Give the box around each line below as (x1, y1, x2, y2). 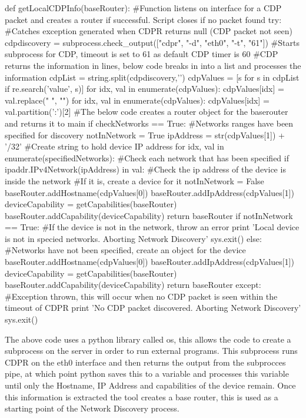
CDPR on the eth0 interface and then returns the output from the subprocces (5, 356, 286, 368)
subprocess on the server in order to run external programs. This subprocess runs (5, 344, 298, 357)
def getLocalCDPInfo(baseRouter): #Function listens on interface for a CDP (5, 2, 282, 14)
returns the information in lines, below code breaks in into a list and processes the (5, 59, 301, 71)
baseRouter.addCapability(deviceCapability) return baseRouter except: (5, 278, 261, 291)
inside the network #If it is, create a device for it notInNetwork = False (5, 174, 264, 187)
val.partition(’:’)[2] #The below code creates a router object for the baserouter (5, 105, 288, 118)
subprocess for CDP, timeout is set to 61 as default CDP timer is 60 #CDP (5, 48, 278, 60)
